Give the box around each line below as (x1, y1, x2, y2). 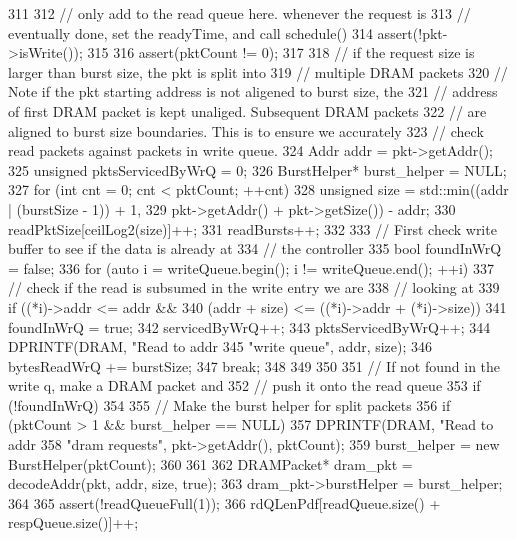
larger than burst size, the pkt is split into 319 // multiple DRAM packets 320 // (8, 61, 508, 82)
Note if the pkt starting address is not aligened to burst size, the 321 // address (8, 81, 498, 102)
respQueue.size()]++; (8, 512, 139, 533)
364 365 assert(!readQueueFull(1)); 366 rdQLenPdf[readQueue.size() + (8, 492, 441, 513)
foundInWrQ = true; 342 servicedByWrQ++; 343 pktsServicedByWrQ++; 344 (8, 316, 491, 337)
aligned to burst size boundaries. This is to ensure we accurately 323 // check (8, 120, 484, 141)
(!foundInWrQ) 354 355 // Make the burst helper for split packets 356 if (8, 394, 451, 415)
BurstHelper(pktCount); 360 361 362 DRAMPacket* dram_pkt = (8, 453, 413, 474)
